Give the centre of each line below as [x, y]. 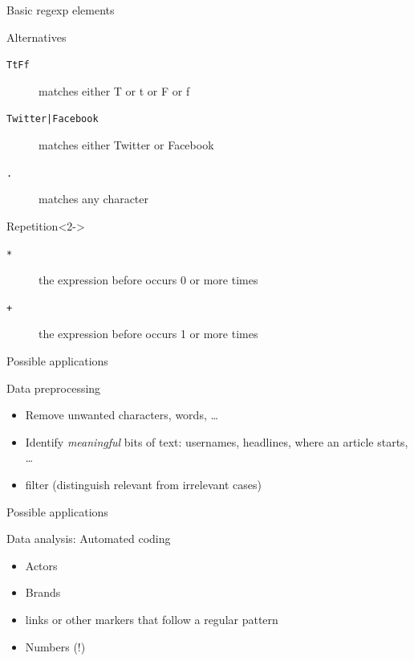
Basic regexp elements [61, 10]
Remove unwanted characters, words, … [122, 415]
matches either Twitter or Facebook [126, 145]
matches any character [94, 199]
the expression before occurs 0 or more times [148, 280]
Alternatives [37, 37]
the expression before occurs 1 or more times [148, 334]
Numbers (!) [55, 646]
